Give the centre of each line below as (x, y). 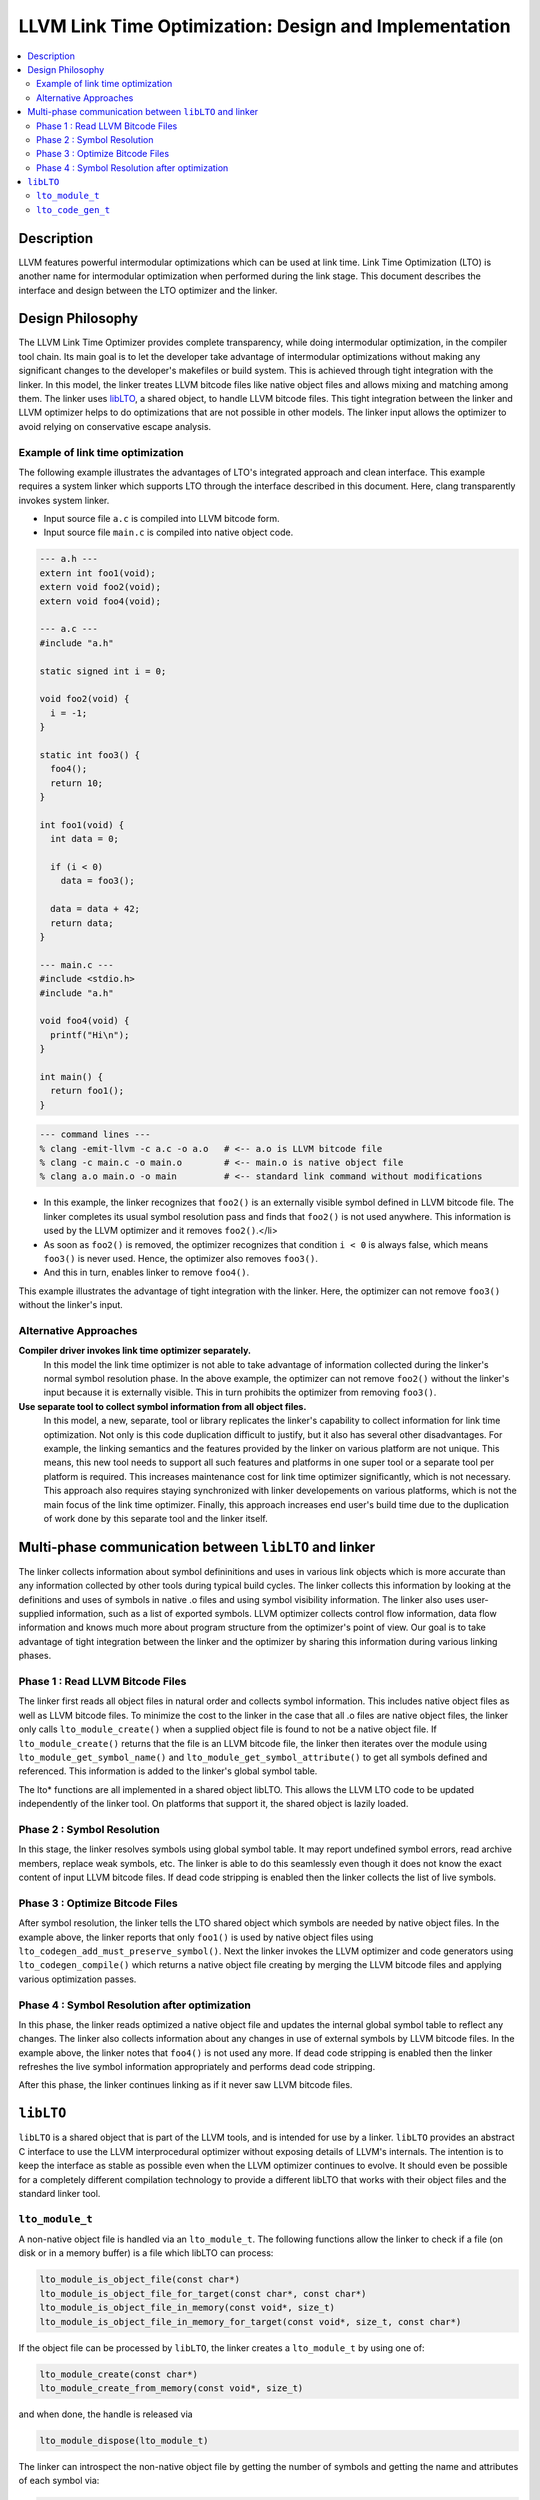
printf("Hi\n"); (90, 1034)
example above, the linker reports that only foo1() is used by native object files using (196, 1937)
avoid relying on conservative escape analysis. (115, 426)
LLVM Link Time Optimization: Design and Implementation (264, 26)
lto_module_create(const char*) (119, 2374)
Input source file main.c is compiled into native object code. (168, 532)
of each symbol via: (59, 2481)
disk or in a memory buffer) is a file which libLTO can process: (146, 2253)
